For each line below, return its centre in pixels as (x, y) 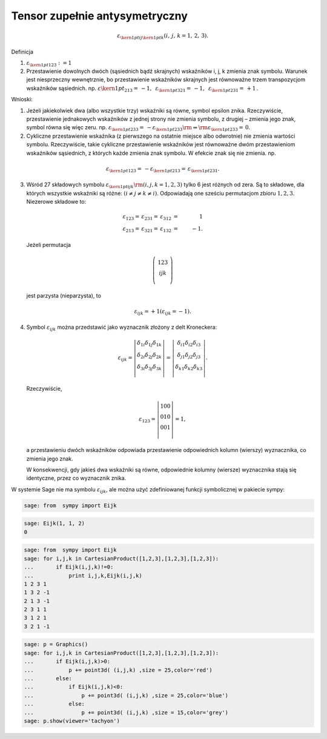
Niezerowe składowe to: (56, 202)
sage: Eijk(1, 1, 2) (54, 524)
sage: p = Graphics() (56, 644)
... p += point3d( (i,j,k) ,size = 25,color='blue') (126, 695)
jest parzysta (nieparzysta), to (64, 295)
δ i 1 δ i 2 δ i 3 (189, 343)
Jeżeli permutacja (48, 245)
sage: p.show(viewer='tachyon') (72, 721)
